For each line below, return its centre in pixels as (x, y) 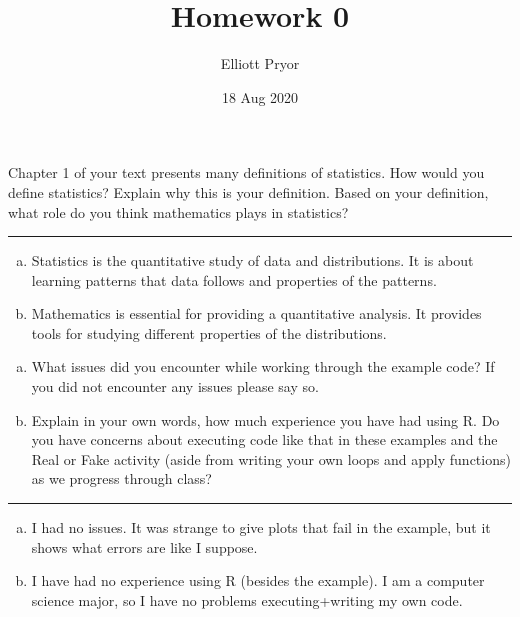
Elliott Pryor (260, 63)
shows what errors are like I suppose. (144, 546)
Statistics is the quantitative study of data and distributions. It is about (252, 260)
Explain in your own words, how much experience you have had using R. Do (265, 419)
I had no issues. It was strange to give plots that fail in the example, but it (261, 527)
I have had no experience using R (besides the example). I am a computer (258, 580)
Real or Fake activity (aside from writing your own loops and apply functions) (271, 458)
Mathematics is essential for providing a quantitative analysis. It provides (256, 313)
